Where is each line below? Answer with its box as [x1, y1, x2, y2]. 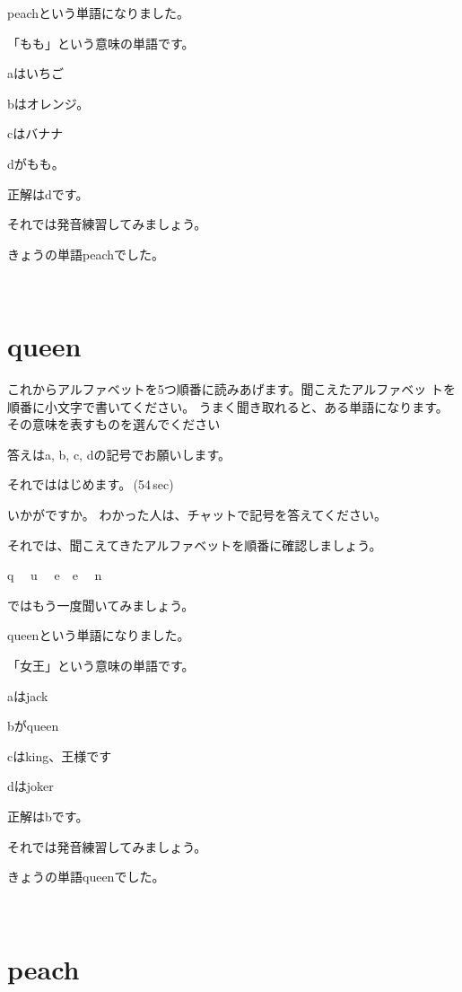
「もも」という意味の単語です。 [7, 33, 195, 52]
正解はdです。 [7, 184, 89, 203]
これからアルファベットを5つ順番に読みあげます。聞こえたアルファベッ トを [7, 380, 456, 399]
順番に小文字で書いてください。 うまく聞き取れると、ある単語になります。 [7, 397, 449, 416]
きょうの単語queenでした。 [7, 867, 165, 886]
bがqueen [7, 716, 59, 735]
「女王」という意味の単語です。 [7, 656, 195, 674]
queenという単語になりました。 [7, 626, 190, 645]
